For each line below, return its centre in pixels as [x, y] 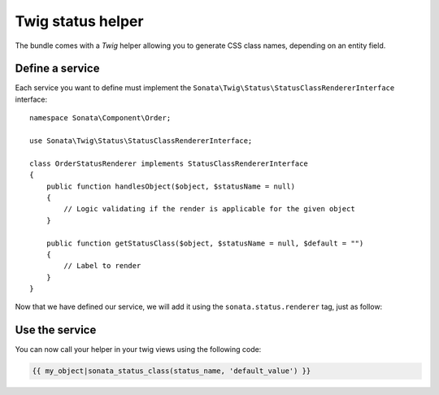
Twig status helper [79, 21]
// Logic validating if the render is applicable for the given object [209, 209]
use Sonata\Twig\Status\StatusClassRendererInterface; [141, 141]
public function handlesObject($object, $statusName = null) [171, 186]
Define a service [57, 69]
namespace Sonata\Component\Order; [100, 118]
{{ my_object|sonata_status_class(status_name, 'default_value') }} [172, 371]
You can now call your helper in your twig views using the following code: [138, 349]
